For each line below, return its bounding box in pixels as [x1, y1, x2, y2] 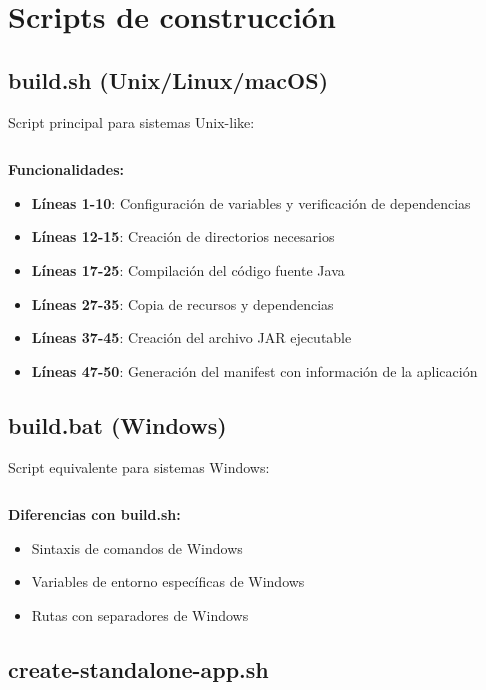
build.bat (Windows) [8, 409, 227, 440]
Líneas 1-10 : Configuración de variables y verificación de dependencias [31, 192, 471, 213]
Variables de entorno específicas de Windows [31, 571, 305, 592]
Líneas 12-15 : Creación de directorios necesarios [31, 226, 335, 247]
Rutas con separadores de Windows [31, 604, 249, 625]
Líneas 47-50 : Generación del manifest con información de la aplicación [31, 360, 478, 381]
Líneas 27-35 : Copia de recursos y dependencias [31, 293, 334, 314]
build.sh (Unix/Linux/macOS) [8, 64, 329, 95]
